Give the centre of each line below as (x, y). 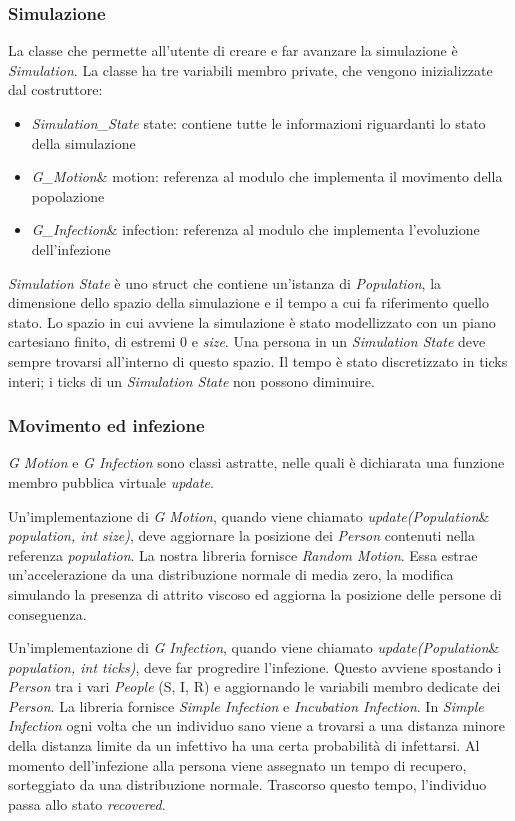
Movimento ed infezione (106, 425)
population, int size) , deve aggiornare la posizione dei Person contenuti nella (241, 535)
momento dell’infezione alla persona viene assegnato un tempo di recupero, (237, 764)
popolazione (68, 195)
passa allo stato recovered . (87, 803)
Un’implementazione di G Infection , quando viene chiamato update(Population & (254, 647)
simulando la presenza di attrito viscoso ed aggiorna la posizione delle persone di (255, 593)
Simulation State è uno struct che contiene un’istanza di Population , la (225, 282)
